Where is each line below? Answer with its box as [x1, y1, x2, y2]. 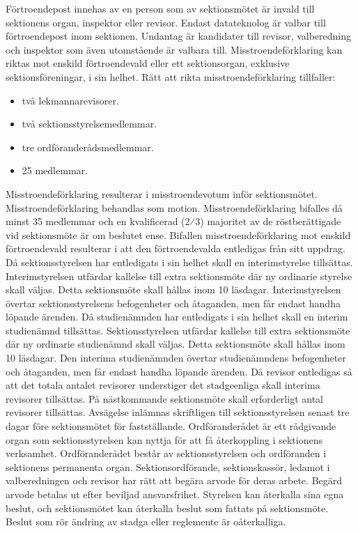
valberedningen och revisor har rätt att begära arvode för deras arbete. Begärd [6, 473, 343, 488]
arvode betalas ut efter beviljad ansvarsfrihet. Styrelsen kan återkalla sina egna [6, 487, 344, 501]
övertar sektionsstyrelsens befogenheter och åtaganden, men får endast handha [6, 295, 341, 310]
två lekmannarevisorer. [22, 93, 119, 107]
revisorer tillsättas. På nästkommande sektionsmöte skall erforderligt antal [6, 391, 323, 405]
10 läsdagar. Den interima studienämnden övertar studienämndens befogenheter [6, 350, 346, 365]
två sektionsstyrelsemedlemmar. [22, 116, 157, 131]
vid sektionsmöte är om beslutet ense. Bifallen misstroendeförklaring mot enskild [6, 227, 351, 242]
